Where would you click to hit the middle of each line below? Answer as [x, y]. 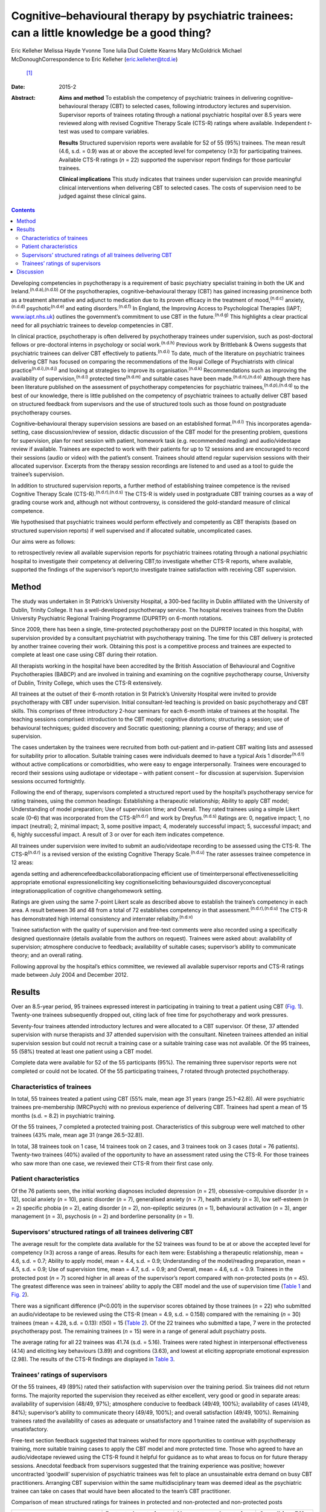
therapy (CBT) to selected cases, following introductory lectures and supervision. [190, 106]
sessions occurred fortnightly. [48, 781]
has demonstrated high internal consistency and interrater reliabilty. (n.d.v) [102, 918]
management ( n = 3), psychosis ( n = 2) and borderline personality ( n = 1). [103, 1216]
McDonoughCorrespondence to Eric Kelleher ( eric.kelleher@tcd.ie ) [94, 59]
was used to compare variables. [109, 132]
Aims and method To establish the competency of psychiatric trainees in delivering [163, 97]
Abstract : [23, 97]
